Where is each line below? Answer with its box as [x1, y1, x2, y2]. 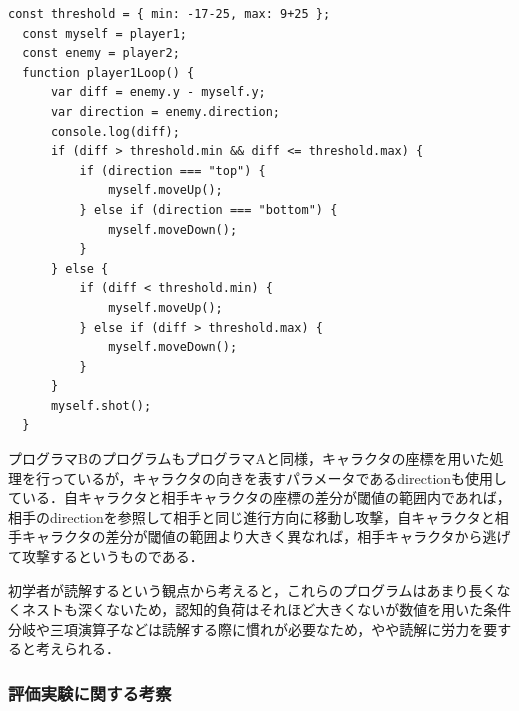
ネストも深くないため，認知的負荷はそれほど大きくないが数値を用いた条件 [21, 599, 512, 620]
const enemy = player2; [22, 46, 180, 61]
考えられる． [35, 638, 120, 659]
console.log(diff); [50, 124, 180, 139]
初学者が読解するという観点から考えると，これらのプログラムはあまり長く [8, 579, 497, 600]
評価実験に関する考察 [8, 680, 172, 705]
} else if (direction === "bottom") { [79, 202, 338, 217]
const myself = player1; [22, 26, 187, 41]
